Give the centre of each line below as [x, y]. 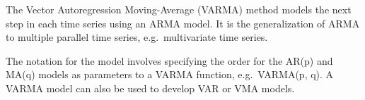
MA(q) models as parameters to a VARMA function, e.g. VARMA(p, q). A [170, 74]
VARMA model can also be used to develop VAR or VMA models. [150, 88]
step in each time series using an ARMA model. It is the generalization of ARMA [183, 23]
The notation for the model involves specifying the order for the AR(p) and [169, 60]
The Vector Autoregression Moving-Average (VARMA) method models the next [179, 9]
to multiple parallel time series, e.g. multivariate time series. [137, 37]
